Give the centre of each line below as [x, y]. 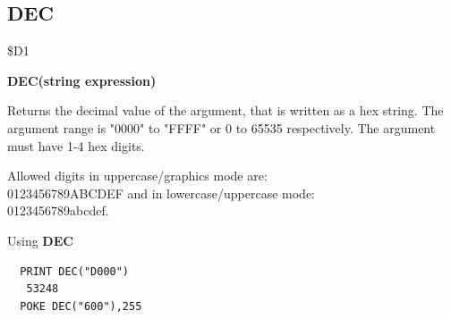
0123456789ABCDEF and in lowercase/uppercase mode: [161, 193]
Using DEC [40, 240]
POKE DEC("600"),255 [81, 306]
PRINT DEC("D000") [75, 271]
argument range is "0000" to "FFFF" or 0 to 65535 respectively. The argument [221, 127]
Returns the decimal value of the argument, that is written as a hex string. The [225, 110]
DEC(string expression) [82, 80]
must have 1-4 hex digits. [76, 145]
